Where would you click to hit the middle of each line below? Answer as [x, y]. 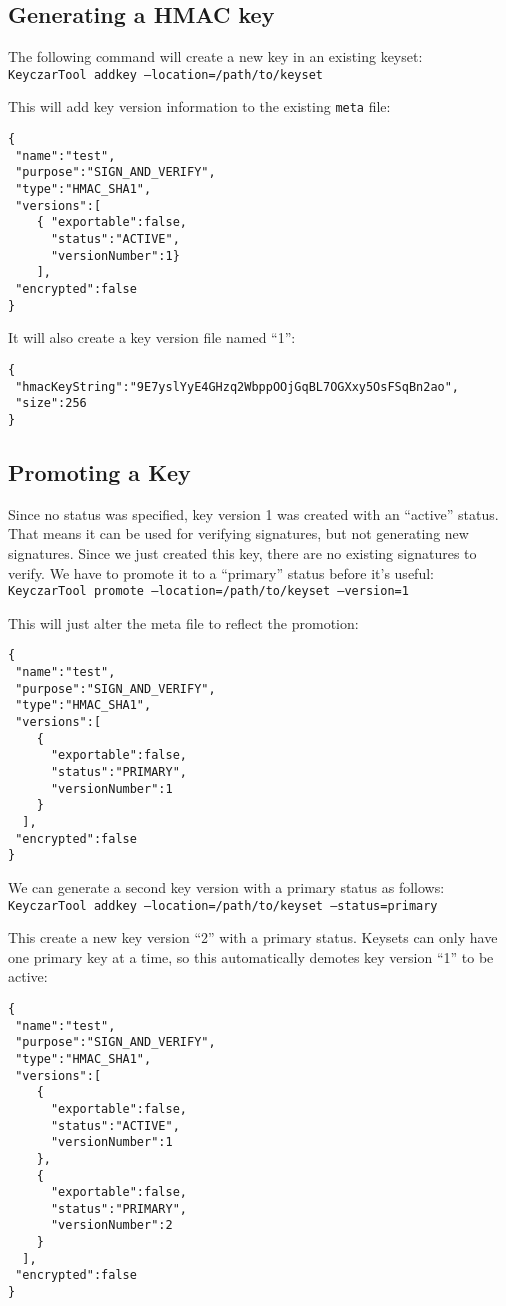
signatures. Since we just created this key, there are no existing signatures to [242, 552]
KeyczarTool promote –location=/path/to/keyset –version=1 [208, 591]
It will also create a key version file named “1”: [152, 337]
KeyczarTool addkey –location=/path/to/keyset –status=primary [223, 905]
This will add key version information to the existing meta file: [199, 106]
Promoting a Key [99, 471]
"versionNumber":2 [111, 1225]
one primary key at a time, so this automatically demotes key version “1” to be [251, 956]
